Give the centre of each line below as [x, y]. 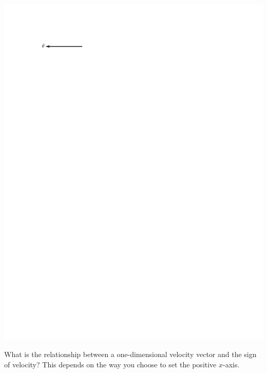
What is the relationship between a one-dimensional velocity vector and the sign [130, 354]
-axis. [231, 364]
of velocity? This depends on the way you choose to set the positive [110, 364]
